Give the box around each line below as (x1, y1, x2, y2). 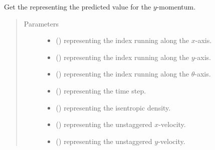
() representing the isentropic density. (56, 102, 171, 112)
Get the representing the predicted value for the (4, 1, 151, 11)
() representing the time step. (56, 85, 146, 95)
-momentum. (156, 1, 196, 11)
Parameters (24, 18, 59, 28)
